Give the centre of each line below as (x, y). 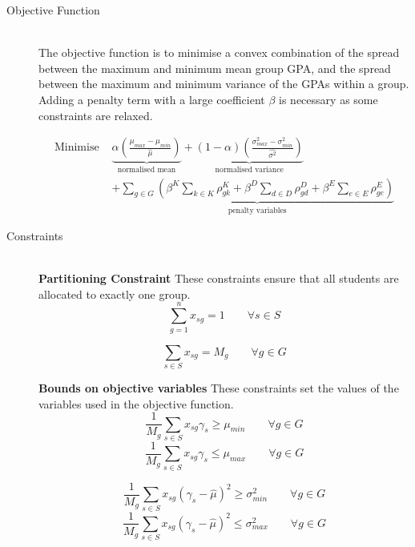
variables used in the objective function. (136, 403)
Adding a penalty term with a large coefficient (152, 99)
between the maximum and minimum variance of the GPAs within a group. (224, 84)
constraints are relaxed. (96, 115)
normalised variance (249, 170)
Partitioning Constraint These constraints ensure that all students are (219, 278)
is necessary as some (328, 99)
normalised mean (147, 170)
